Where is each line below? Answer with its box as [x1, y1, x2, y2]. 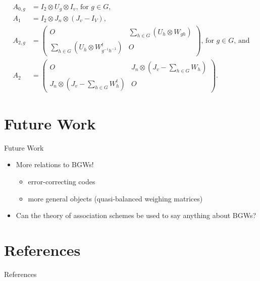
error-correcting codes [28, 176, 95, 186]
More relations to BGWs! [16, 159, 94, 170]
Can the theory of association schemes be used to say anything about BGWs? [16, 210, 256, 221]
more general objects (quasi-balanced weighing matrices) [28, 193, 203, 203]
